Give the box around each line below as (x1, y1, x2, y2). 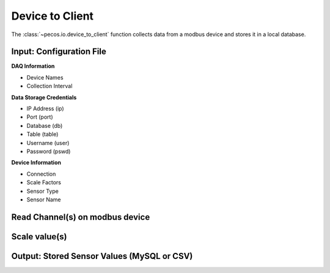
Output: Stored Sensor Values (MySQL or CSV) (11, 251, 193, 261)
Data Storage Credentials (11, 94, 77, 101)
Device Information (11, 159, 61, 166)
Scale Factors (26, 179, 61, 186)
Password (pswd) (26, 148, 71, 155)
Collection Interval (26, 83, 73, 90)
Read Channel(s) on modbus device (11, 212, 150, 222)
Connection (26, 170, 56, 178)
